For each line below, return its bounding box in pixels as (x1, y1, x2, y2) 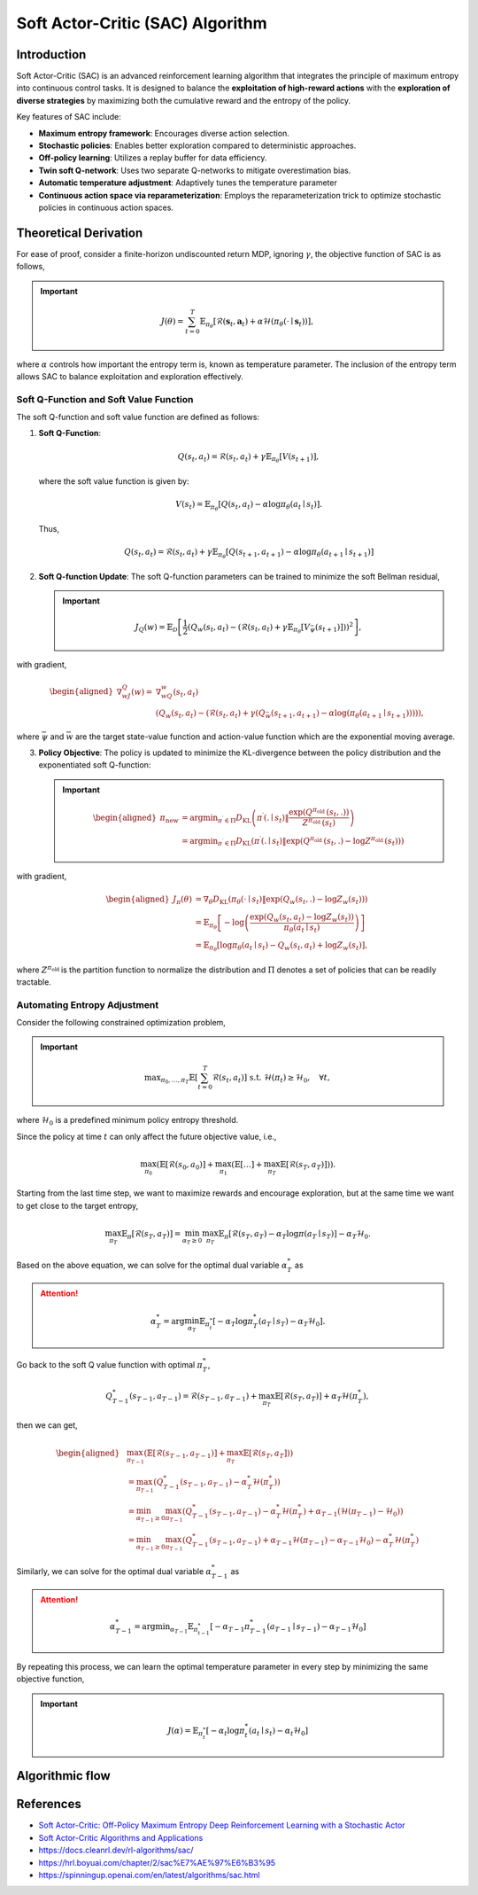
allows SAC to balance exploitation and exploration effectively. (16, 370, 243, 381)
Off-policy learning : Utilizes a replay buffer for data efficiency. (38, 152, 267, 163)
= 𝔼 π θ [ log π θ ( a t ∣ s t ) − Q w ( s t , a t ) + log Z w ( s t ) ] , (195, 940, 367, 953)
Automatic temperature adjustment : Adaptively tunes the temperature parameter (38, 177, 338, 188)
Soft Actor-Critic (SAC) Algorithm (16, 13, 267, 33)
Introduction (16, 47, 87, 62)
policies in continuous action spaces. (38, 202, 174, 213)
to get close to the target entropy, (16, 1200, 139, 1211)
